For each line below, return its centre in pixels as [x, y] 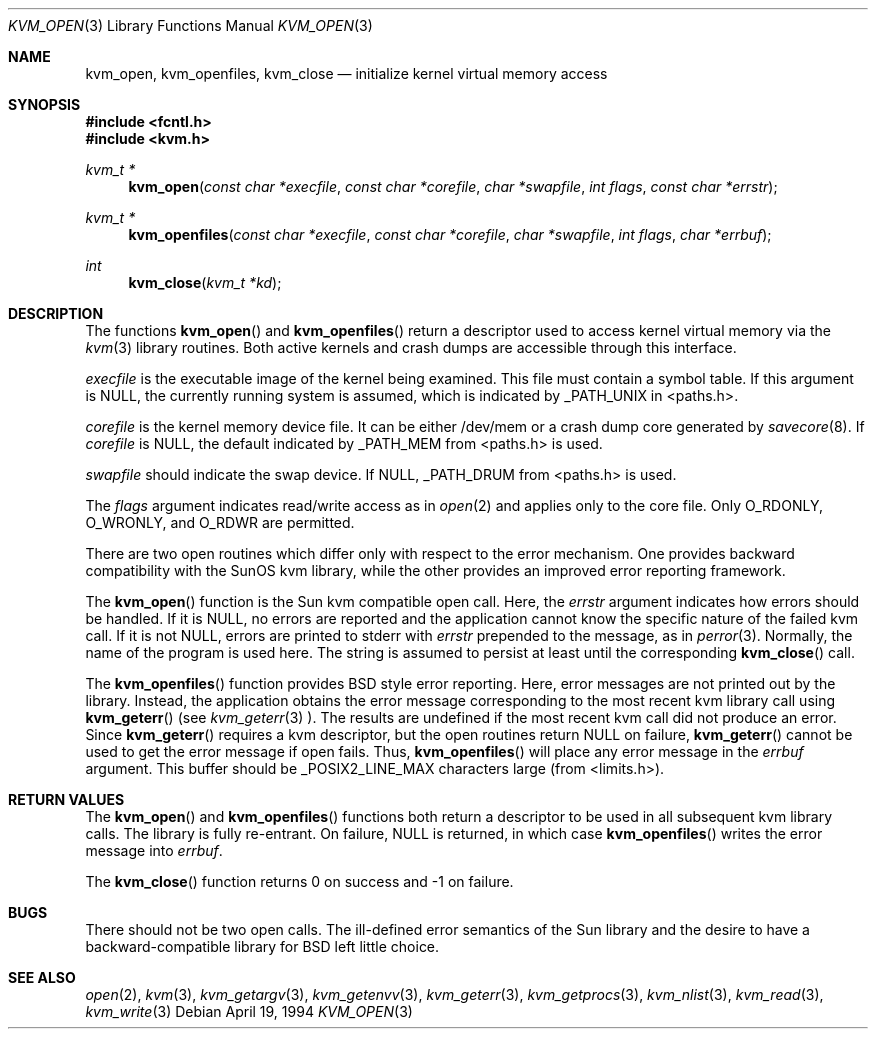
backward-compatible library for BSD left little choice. [262, 946]
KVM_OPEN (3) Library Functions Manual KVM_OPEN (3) [190, 25]
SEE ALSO [42, 977]
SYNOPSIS [44, 104]
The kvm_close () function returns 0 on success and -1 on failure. [299, 881]
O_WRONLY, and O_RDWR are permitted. [220, 522]
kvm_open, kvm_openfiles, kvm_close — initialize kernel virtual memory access [346, 73]
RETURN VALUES [66, 799]
